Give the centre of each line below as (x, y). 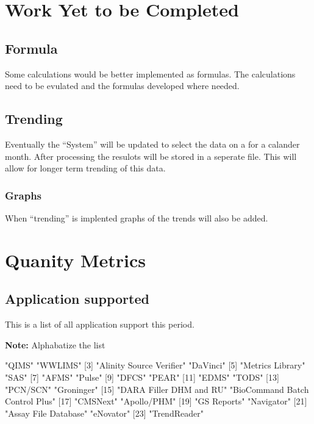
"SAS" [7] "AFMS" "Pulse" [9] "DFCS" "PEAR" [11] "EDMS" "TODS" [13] (142, 377)
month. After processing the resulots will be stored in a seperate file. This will (151, 156)
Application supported (77, 299)
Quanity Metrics (75, 260)
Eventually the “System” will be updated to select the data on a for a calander (152, 144)
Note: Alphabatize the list (55, 344)
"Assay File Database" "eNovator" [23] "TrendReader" (104, 413)
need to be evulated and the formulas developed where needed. (122, 86)
